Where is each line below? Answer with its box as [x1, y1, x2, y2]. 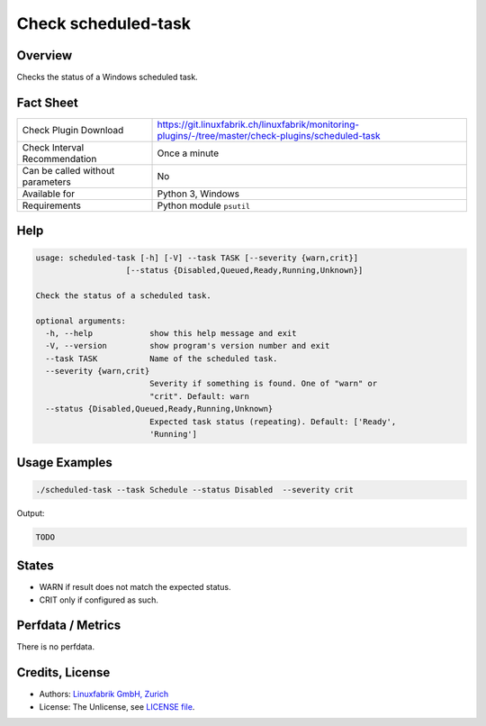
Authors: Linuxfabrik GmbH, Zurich [39, 689, 169, 700]
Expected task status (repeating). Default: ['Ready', [148, 416, 397, 427]
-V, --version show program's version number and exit [45, 340, 330, 351]
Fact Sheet [16, 95, 78, 110]
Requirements [22, 199, 81, 212]
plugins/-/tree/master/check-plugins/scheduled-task [157, 129, 382, 141]
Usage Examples [16, 455, 112, 470]
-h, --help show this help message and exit [45, 328, 297, 338]
